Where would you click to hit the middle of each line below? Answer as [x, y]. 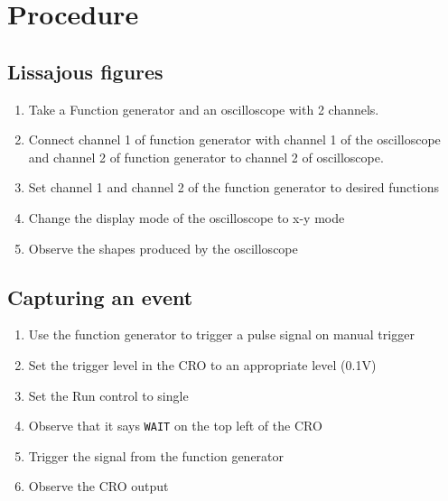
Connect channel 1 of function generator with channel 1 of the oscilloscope [234, 139]
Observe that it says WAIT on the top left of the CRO [175, 426]
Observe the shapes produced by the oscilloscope [163, 248]
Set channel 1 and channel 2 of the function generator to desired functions [233, 187]
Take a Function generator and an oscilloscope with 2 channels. [204, 109]
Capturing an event [100, 297]
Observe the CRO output [98, 486]
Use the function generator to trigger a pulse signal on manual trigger [221, 334]
